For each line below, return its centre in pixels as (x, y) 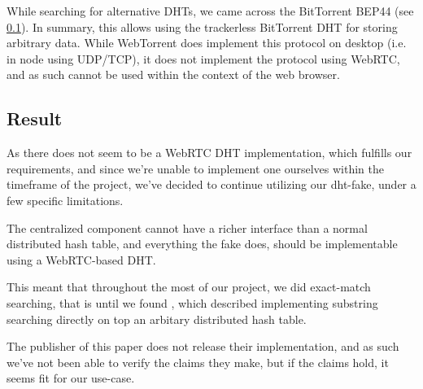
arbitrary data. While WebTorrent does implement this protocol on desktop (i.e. (207, 43)
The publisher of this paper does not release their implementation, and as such (203, 346)
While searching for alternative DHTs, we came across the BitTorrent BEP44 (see (210, 11)
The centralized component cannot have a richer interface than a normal (187, 227)
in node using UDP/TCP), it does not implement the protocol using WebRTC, (203, 58)
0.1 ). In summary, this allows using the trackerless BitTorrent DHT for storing (202, 26)
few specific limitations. (65, 200)
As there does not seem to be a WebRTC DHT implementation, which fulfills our (209, 153)
